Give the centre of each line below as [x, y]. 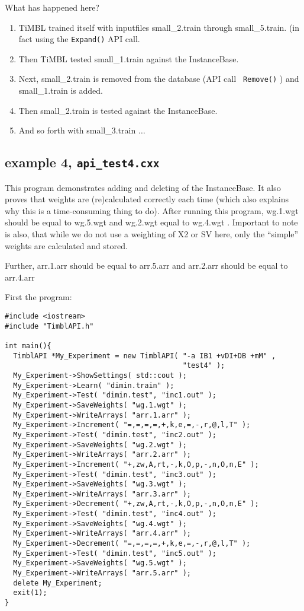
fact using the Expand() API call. [79, 39]
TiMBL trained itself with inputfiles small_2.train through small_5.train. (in [159, 27]
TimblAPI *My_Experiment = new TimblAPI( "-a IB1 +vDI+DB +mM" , [145, 356]
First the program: [38, 297]
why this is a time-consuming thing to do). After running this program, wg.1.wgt [152, 210]
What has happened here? [52, 7]
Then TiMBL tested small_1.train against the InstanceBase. [129, 58]
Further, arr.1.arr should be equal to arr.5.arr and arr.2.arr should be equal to [146, 265]
